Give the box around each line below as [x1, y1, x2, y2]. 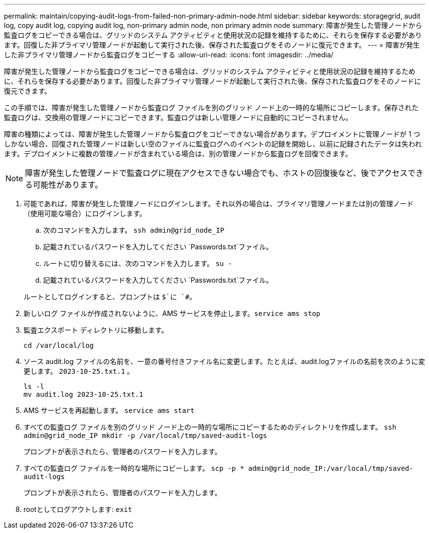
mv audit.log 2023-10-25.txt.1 [24, 390, 143, 398]
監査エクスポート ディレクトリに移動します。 [24, 326, 168, 334]
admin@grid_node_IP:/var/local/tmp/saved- [248, 464, 413, 472]
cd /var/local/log [24, 341, 94, 349]
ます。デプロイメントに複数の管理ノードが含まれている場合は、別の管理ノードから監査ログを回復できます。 [4, 149, 352, 158]
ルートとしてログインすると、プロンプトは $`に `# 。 [24, 292, 196, 301]
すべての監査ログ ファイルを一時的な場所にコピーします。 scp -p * [24, 464, 244, 472]
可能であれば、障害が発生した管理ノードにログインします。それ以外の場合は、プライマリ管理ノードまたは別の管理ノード [24, 199, 414, 208]
